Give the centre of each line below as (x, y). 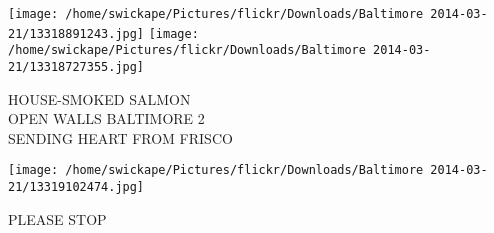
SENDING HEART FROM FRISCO (120, 137)
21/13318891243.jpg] (76, 33)
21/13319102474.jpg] (76, 187)
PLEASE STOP (57, 218)
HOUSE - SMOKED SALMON (99, 98)
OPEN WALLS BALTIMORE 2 (106, 118)
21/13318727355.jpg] (76, 66)
